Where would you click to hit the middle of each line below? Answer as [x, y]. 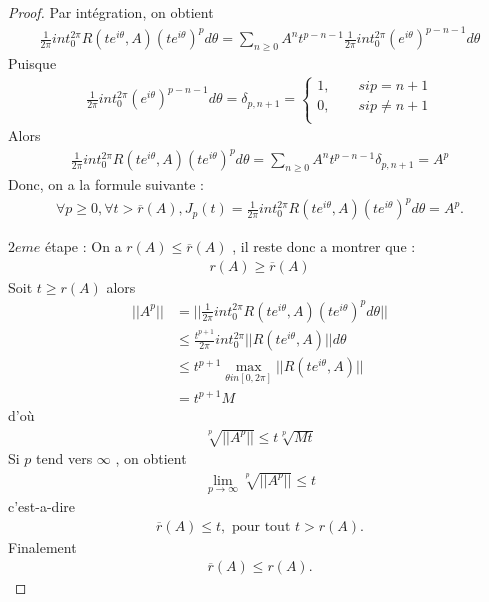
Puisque [32, 62]
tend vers [64, 458]
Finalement [42, 546]
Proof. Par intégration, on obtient [111, 12]
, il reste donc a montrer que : [324, 246]
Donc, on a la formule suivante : [106, 184]
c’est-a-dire [41, 506]
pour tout [261, 526]
